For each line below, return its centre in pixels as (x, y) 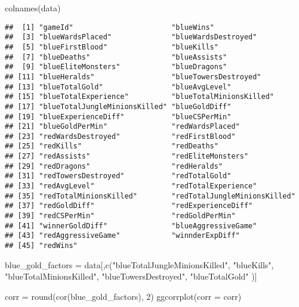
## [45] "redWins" (41, 246)
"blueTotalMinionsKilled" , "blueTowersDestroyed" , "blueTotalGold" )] (131, 276)
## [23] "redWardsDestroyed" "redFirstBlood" (120, 136)
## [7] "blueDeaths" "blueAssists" (116, 57)
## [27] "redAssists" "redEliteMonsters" (127, 156)
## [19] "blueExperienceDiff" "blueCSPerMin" (118, 117)
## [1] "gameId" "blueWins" (110, 27)
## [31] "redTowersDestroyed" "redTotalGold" (118, 176)
